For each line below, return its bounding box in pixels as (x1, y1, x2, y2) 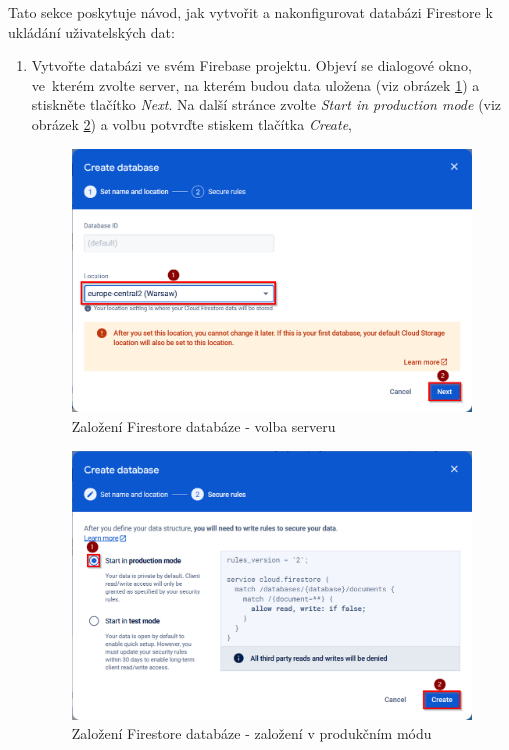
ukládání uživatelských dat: (8, 21, 175, 42)
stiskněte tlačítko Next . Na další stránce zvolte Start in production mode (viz (31, 94, 502, 115)
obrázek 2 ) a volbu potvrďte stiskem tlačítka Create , (31, 113, 353, 134)
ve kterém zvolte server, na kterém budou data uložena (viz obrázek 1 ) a (31, 74, 480, 95)
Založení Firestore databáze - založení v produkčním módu (71, 723, 432, 744)
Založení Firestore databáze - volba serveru (71, 415, 336, 436)
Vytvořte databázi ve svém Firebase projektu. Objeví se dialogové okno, (31, 55, 472, 76)
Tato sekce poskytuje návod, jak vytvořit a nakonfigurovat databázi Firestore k (8, 2, 493, 22)
